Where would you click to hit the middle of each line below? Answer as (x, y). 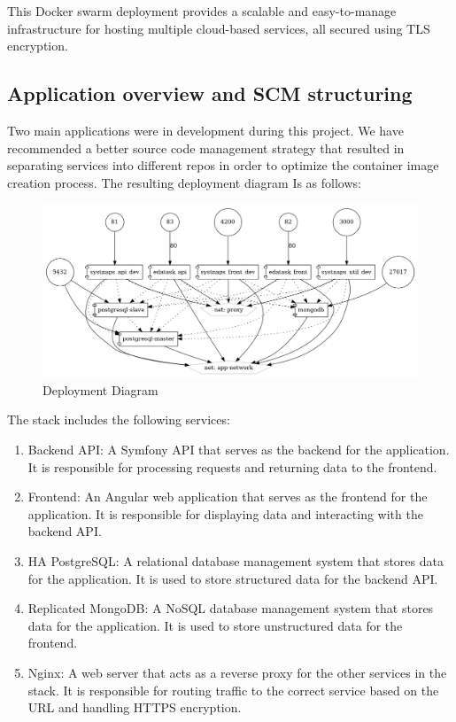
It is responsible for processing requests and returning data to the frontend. (232, 466)
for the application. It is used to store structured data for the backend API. (233, 578)
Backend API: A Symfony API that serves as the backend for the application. (239, 449)
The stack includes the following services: (119, 419)
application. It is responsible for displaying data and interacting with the (225, 513)
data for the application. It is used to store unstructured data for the (215, 625)
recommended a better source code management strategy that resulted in (206, 148)
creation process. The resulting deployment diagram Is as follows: (184, 182)
